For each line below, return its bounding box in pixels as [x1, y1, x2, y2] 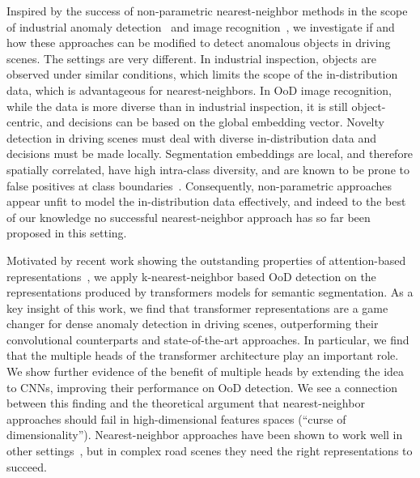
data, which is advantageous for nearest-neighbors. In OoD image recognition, [6, 81, 392, 98]
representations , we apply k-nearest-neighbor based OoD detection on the [6, 267, 376, 284]
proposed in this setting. [6, 224, 127, 241]
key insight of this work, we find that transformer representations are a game [6, 299, 388, 316]
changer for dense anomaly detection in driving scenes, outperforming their [6, 315, 379, 332]
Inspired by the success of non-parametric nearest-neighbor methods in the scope [6, 2, 408, 19]
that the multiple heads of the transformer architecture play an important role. [6, 347, 399, 364]
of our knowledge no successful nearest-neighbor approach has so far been [6, 208, 371, 225]
